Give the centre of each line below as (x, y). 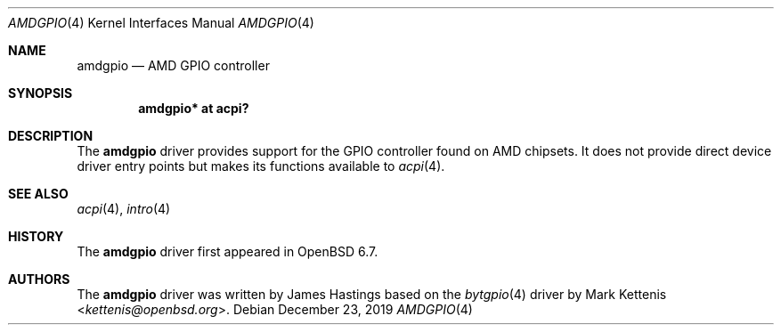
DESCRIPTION (51, 136)
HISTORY (36, 236)
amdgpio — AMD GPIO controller (173, 65)
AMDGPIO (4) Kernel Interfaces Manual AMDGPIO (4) (161, 23)
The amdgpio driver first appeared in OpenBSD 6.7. (228, 251)
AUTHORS (39, 279)
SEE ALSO (38, 194)
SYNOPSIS (41, 93)
